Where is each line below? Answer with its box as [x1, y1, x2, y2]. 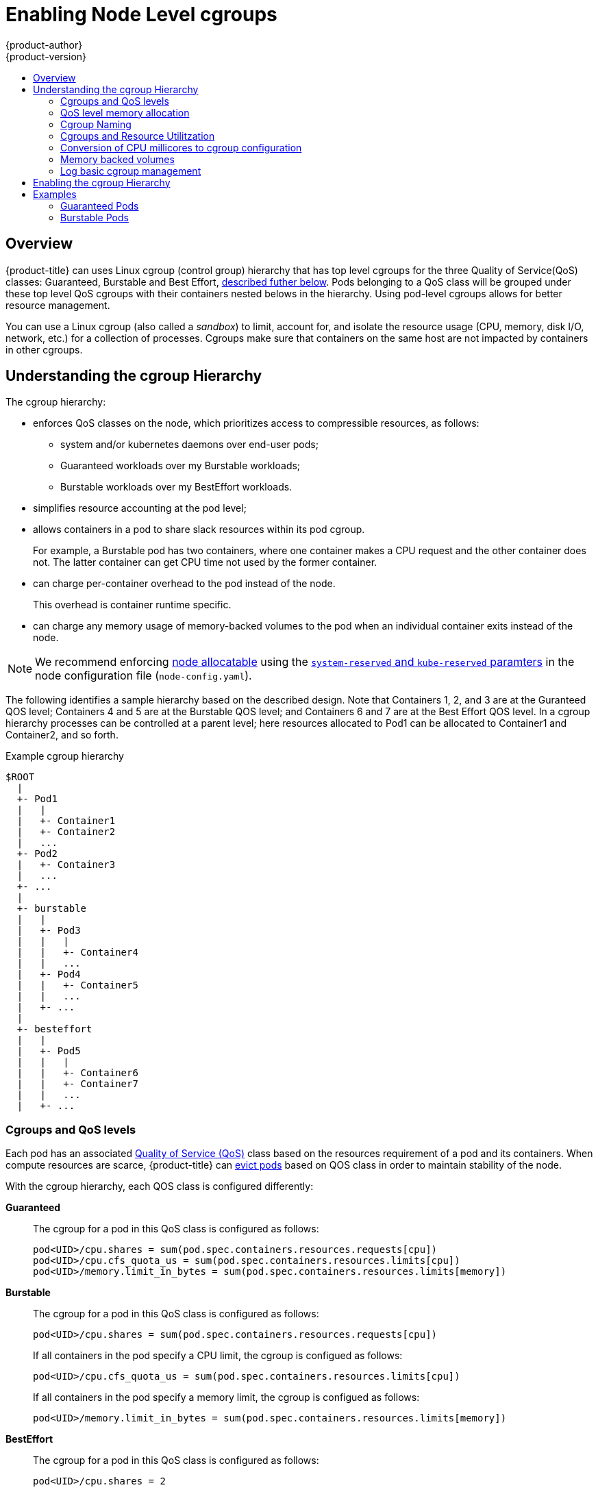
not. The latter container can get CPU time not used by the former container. [33, 556, 377, 569]
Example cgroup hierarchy [5, 750, 124, 762]
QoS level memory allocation [60, 106, 190, 119]
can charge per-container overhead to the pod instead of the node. [33, 577, 336, 590]
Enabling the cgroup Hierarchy [33, 176, 171, 188]
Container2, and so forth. [5, 729, 119, 741]
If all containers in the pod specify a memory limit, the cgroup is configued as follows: [33, 1391, 420, 1404]
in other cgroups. [5, 343, 83, 356]
